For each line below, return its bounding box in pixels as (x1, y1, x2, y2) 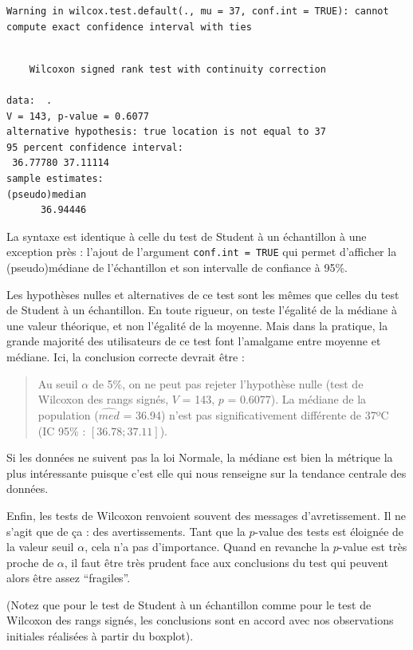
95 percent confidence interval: (6, 141, 183, 153)
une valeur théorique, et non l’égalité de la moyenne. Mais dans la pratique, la (6, 317, 388, 333)
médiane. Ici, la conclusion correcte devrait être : (6, 348, 245, 364)
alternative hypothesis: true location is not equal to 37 (6, 126, 326, 138)
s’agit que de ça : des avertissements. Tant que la (6, 522, 246, 539)
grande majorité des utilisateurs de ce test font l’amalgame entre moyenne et (6, 333, 381, 349)
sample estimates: (6, 172, 104, 184)
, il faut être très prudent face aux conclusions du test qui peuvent (64, 553, 388, 570)
